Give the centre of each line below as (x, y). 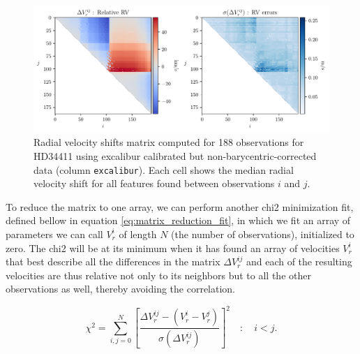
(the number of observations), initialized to (263, 234)
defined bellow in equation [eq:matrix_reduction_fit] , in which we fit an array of (178, 220)
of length (138, 234)
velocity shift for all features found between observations (154, 183)
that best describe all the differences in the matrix (113, 261)
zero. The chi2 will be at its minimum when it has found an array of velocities (173, 248)
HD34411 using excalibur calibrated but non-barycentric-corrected (175, 155)
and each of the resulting (299, 261)
